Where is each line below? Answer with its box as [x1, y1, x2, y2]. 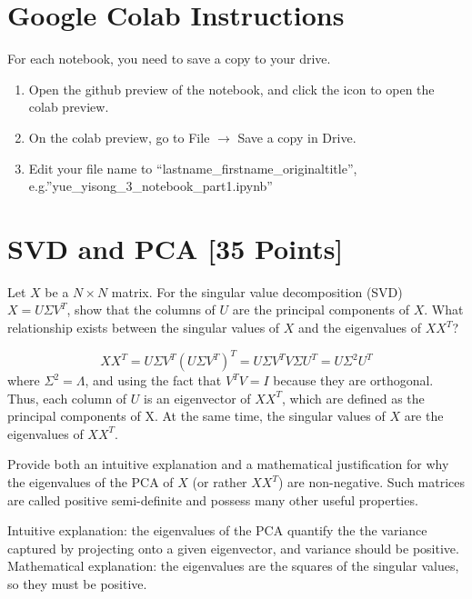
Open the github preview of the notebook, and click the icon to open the [28, 79, 435, 98]
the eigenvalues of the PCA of [7, 473, 174, 492]
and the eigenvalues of [298, 318, 422, 336]
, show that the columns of [66, 300, 216, 319]
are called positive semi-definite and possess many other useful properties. [7, 490, 418, 509]
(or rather [192, 473, 247, 492]
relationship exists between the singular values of [7, 318, 280, 336]
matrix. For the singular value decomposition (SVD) [111, 282, 403, 301]
